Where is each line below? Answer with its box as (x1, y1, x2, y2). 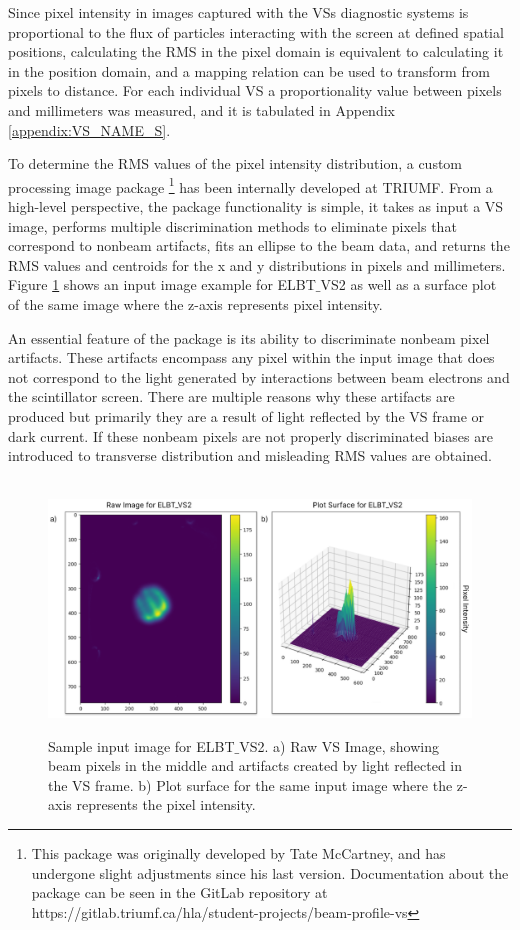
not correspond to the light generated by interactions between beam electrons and (8, 366, 510, 387)
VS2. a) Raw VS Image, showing (239, 735, 439, 756)
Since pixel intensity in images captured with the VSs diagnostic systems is (8, 2, 469, 22)
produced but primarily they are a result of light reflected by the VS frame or (8, 405, 485, 426)
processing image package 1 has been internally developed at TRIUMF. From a (8, 173, 493, 197)
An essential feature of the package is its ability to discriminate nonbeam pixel (8, 327, 490, 348)
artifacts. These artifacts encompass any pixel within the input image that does (8, 347, 495, 368)
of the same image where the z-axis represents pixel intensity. (8, 293, 383, 314)
